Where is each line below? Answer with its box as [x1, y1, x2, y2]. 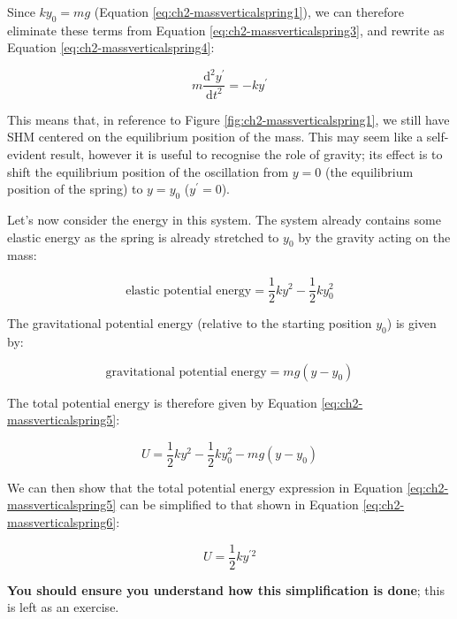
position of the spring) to [7, 180, 143, 198]
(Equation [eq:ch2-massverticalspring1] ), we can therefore [94, 3, 404, 20]
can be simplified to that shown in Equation [119, 495, 359, 514]
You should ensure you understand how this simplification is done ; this [7, 580, 445, 599]
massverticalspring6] [7, 512, 117, 531]
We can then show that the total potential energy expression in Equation [7, 478, 403, 496]
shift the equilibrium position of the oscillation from [7, 162, 289, 180]
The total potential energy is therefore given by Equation [7, 393, 317, 411]
